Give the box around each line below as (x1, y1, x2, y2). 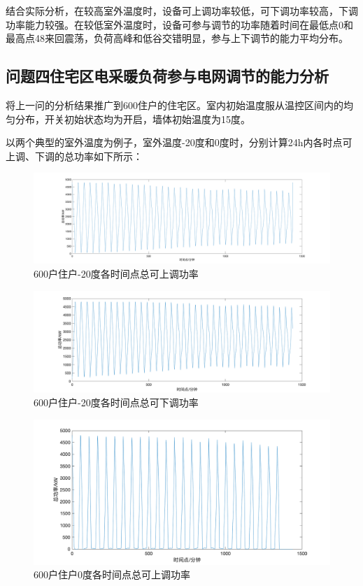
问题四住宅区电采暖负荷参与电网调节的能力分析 (6, 65, 329, 87)
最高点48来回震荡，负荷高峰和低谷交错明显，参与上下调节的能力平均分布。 (6, 31, 348, 45)
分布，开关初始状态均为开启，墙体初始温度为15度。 (15, 111, 250, 126)
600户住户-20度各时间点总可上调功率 (34, 266, 199, 280)
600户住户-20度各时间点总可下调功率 (34, 394, 199, 409)
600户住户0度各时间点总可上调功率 (34, 567, 190, 582)
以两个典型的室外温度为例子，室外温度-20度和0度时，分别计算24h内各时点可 (6, 135, 353, 150)
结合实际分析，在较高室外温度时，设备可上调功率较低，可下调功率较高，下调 (6, 3, 358, 17)
